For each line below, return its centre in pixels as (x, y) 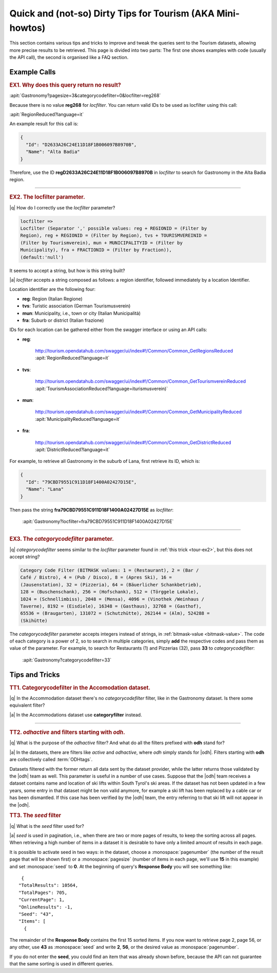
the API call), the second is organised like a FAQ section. (69, 57)
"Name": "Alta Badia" (53, 152)
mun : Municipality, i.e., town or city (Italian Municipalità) (82, 313)
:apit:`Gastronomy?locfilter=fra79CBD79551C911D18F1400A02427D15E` (98, 521)
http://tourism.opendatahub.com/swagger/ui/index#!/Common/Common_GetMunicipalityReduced (138, 412)
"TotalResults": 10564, (48, 886)
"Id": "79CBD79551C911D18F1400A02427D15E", (81, 482)
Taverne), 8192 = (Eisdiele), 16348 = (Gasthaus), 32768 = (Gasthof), (111, 606)
